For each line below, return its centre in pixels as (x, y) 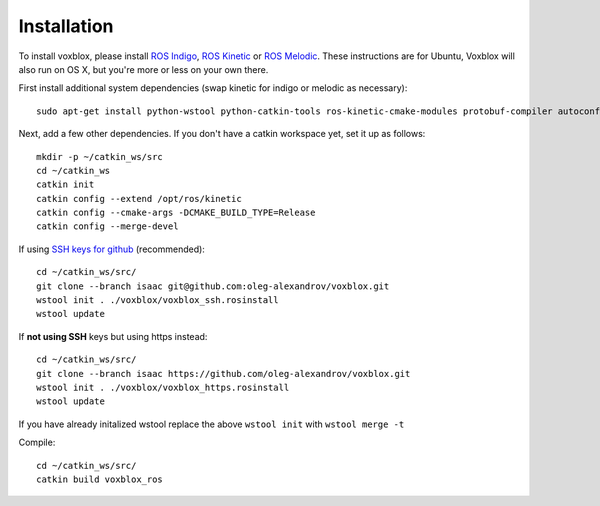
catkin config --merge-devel (107, 226)
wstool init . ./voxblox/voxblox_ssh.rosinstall (157, 300)
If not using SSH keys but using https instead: (113, 336)
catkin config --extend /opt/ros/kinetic (139, 198)
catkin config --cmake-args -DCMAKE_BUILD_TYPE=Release (176, 213)
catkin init (65, 184)
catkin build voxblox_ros (100, 479)
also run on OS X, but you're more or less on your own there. (143, 69)
